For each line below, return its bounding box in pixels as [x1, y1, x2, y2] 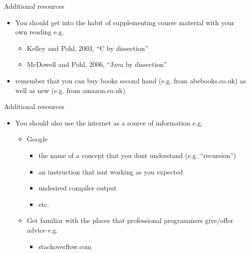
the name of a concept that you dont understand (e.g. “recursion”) [38, 150, 236, 160]
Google [27, 134, 48, 144]
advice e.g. [27, 224, 58, 235]
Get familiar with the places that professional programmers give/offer [27, 215, 234, 225]
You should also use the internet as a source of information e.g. [15, 117, 203, 127]
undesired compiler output [38, 183, 117, 193]
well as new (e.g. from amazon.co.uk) [15, 85, 125, 95]
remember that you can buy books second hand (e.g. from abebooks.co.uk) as [15, 75, 246, 85]
